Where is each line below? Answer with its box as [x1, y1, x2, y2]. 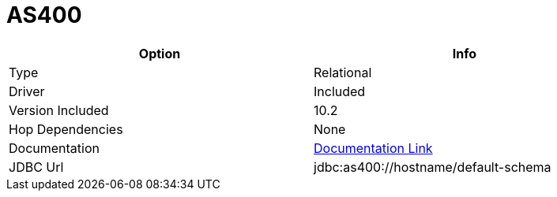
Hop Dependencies [9, 121, 123, 137]
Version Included [9, 102, 109, 118]
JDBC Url [9, 158, 64, 175]
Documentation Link [314, 139, 433, 156]
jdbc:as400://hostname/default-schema [314, 158, 551, 175]
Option [138, 45, 181, 61]
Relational [314, 64, 372, 80]
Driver [9, 83, 45, 99]
